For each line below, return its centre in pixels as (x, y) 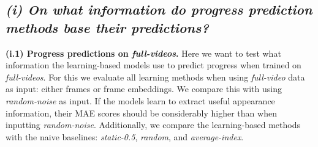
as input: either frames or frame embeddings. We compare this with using (144, 89)
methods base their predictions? (107, 27)
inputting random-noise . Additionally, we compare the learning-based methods (153, 125)
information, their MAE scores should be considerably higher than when (141, 113)
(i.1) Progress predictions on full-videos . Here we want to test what (143, 53)
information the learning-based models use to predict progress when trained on (153, 65)
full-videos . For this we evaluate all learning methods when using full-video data (155, 77)
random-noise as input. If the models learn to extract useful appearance (140, 100)
